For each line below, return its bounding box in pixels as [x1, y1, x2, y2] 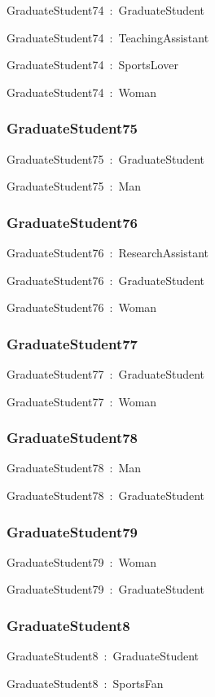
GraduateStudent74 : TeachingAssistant [7, 28, 209, 46]
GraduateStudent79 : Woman [7, 553, 157, 570]
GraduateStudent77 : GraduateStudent [7, 366, 205, 382]
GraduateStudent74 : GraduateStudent [7, 2, 205, 18]
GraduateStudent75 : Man [7, 178, 142, 195]
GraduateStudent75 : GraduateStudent [7, 150, 205, 167]
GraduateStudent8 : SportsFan [7, 674, 164, 691]
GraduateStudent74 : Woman [7, 83, 157, 100]
